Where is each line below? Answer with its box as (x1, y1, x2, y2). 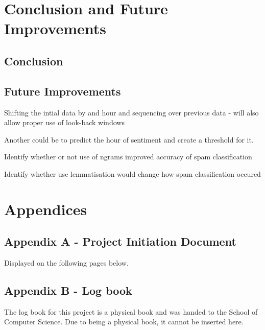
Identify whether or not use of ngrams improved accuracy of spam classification (4, 151, 252, 162)
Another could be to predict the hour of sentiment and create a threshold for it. (4, 134, 254, 145)
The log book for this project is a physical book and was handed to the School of (4, 306, 258, 317)
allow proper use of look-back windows (4, 117, 125, 128)
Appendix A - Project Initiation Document (4, 233, 236, 249)
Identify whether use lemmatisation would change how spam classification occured (4, 168, 261, 179)
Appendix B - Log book (4, 282, 132, 298)
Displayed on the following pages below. (4, 257, 129, 268)
